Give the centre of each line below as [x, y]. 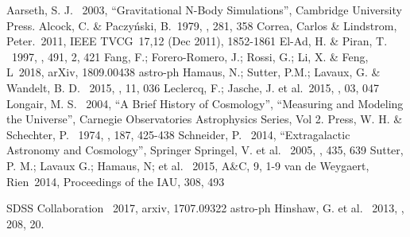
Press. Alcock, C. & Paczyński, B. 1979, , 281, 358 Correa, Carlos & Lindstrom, [202, 25]
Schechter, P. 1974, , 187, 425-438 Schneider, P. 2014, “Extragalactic [178, 134]
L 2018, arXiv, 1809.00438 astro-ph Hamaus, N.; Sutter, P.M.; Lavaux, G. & [193, 72]
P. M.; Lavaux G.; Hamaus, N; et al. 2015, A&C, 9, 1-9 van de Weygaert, [188, 165]
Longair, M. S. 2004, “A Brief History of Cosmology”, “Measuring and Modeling [205, 103]
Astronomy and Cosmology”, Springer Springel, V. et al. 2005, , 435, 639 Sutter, [205, 150]
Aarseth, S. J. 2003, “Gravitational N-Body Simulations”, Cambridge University [204, 10]
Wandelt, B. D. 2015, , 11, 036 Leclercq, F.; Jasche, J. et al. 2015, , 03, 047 [193, 87]
